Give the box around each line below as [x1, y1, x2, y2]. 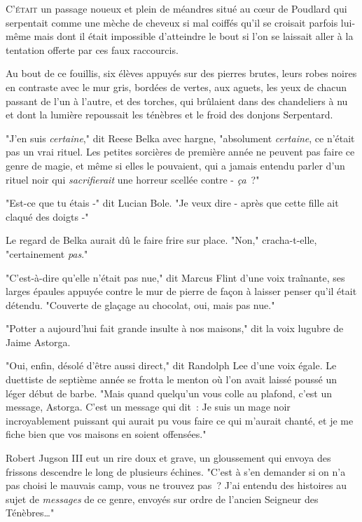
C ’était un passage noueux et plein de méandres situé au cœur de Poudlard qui [6, 1, 347, 15]
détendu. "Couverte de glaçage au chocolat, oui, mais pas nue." [6, 297, 275, 312]
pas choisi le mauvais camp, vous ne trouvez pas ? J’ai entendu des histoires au [6, 478, 347, 493]
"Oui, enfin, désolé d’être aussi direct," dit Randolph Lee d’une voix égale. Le [6, 358, 337, 373]
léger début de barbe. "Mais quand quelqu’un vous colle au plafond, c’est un [6, 385, 333, 400]
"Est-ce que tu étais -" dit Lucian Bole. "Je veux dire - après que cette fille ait [6, 195, 339, 210]
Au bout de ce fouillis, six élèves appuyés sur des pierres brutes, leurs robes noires [6, 66, 357, 81]
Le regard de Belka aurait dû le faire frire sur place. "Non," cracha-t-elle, [6, 233, 317, 247]
